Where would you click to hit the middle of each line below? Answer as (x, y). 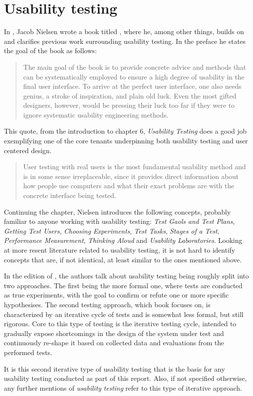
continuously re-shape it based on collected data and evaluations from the (114, 343)
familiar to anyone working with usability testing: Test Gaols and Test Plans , (119, 221)
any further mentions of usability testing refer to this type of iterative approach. (123, 387)
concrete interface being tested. (70, 195)
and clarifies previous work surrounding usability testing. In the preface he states (125, 41)
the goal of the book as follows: (50, 50)
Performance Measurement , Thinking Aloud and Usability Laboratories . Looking (123, 240)
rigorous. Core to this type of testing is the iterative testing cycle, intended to (120, 324)
